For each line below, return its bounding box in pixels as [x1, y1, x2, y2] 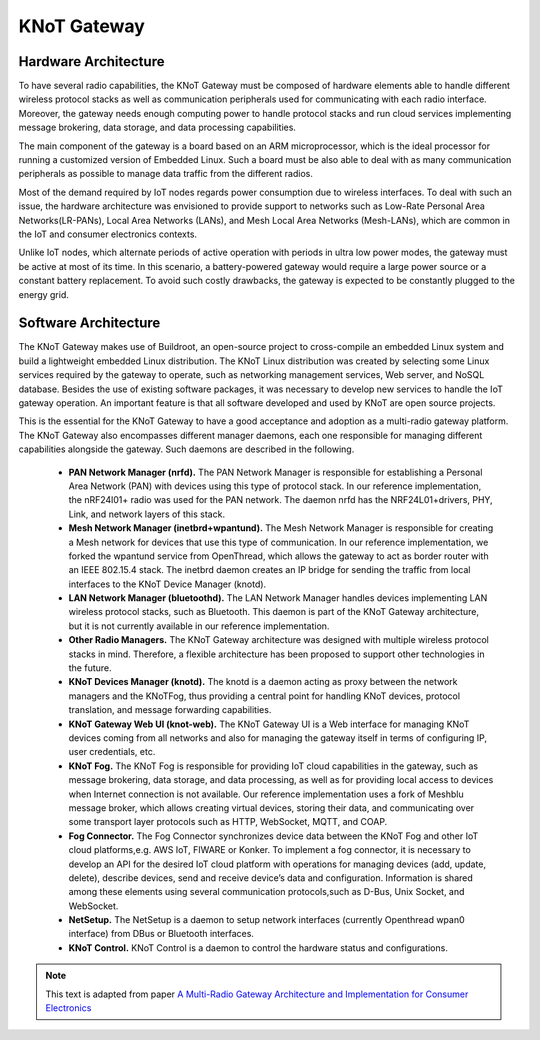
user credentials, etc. [68, 746, 156, 758]
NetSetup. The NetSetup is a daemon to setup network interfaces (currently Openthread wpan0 [68, 914, 465, 926]
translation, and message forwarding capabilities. [68, 704, 272, 716]
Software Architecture [18, 315, 161, 332]
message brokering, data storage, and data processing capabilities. [18, 121, 297, 134]
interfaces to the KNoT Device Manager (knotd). [68, 578, 267, 590]
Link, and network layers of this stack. [68, 508, 225, 520]
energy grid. [18, 288, 70, 300]
